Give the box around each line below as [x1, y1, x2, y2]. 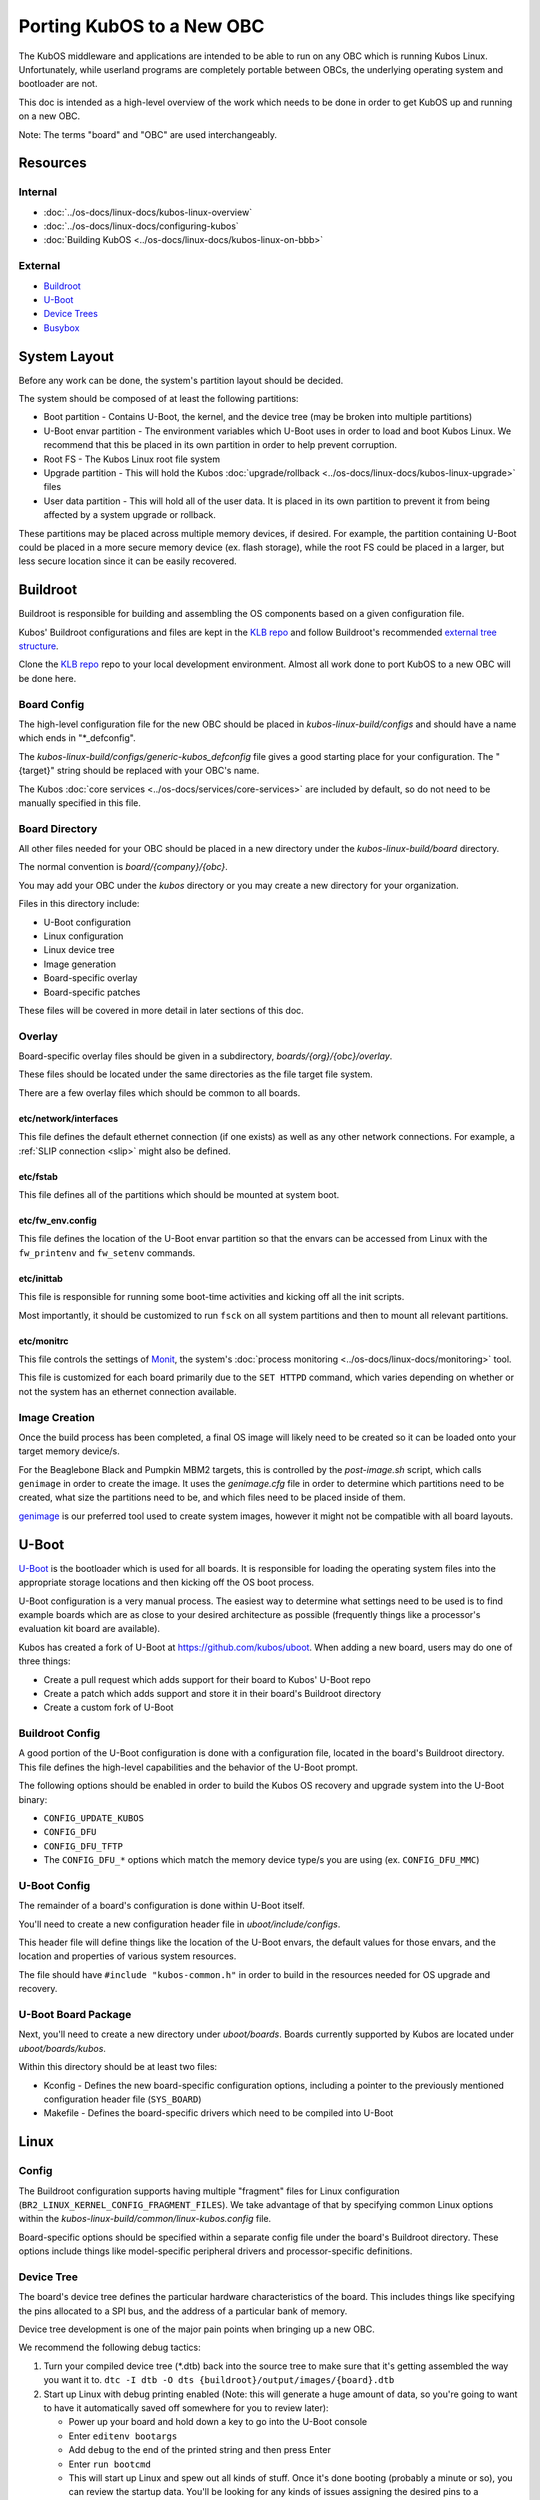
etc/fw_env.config [18, 1215, 97, 1227]
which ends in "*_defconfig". [18, 732, 136, 744]
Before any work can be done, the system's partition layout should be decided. [18, 374, 344, 386]
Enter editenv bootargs [68, 2430, 178, 2442]
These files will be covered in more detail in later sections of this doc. [18, 1004, 304, 1016]
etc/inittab [18, 1272, 64, 1284]
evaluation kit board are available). [18, 1623, 160, 1635]
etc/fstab [18, 1170, 59, 1182]
